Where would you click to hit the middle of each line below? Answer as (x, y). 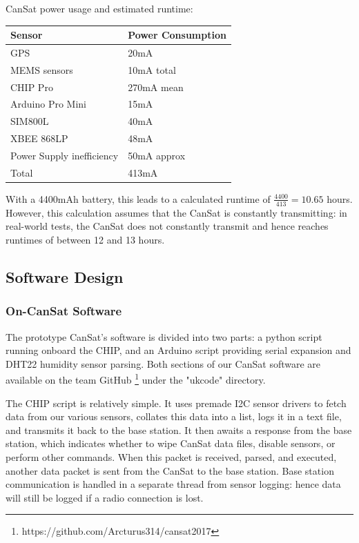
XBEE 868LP (39, 138)
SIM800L (30, 121)
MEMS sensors (42, 69)
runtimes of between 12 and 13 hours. (85, 239)
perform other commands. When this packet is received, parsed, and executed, (171, 456)
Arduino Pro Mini (48, 104)
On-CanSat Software (64, 311)
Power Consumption (177, 35)
